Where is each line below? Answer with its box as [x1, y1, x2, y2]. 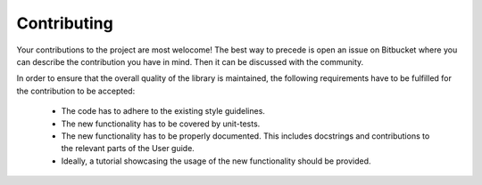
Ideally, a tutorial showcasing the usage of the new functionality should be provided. [61, 156, 371, 166]
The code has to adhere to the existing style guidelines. [61, 106, 265, 117]
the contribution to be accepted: [16, 85, 136, 96]
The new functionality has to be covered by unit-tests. [61, 118, 261, 129]
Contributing [16, 13, 113, 33]
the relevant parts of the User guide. [61, 143, 195, 154]
